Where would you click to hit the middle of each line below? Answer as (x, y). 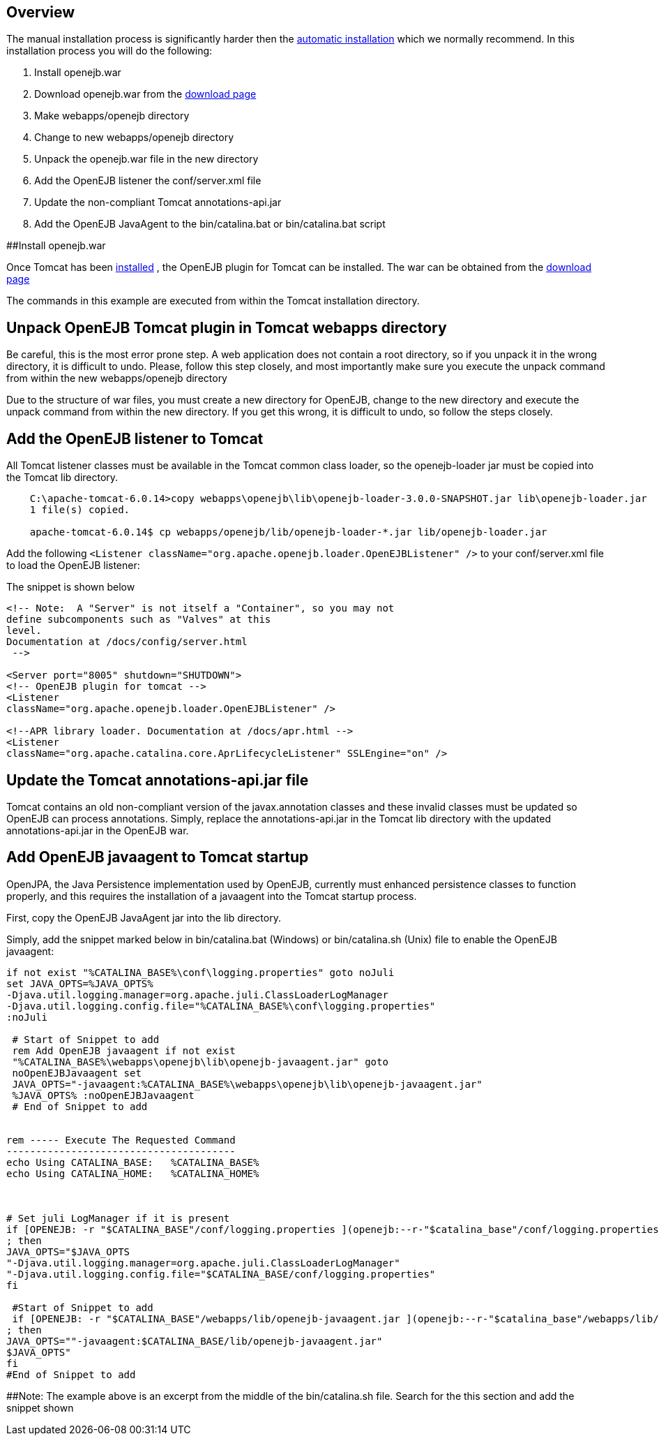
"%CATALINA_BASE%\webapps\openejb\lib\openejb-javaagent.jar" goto (200, 1062)
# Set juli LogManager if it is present (118, 1218)
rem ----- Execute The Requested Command (121, 1140)
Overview (41, 12)
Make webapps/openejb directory (112, 116)
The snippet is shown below (71, 587)
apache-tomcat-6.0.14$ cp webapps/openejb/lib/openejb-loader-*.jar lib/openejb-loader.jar (288, 532)
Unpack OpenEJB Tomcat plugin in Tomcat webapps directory (227, 327)
